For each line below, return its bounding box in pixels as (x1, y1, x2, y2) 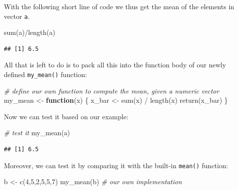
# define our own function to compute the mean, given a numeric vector (4, 85, 219, 95)
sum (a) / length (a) (4, 27, 55, 37)
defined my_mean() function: (4, 69, 87, 79)
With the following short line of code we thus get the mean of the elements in (4, 1, 235, 11)
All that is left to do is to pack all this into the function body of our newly (4, 60, 226, 70)
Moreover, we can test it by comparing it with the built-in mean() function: (4, 160, 228, 170)
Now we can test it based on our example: (4, 111, 128, 121)
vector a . (4, 11, 30, 21)
